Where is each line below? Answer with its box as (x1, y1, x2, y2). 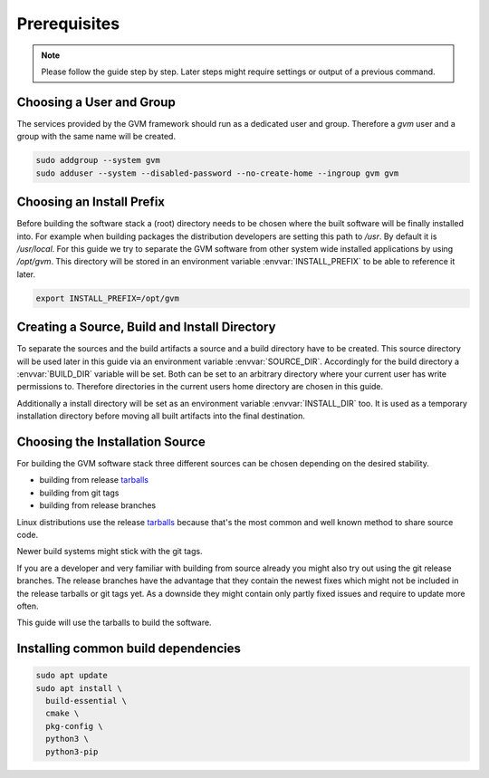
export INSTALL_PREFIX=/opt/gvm (35, 293, 180, 303)
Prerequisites (16, 14, 120, 34)
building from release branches (39, 500, 157, 511)
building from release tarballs (39, 475, 149, 485)
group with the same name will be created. (16, 131, 177, 142)
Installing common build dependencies (16, 641, 242, 657)
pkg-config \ (45, 721, 103, 731)
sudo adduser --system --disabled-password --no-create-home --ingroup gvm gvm (35, 168, 399, 178)
